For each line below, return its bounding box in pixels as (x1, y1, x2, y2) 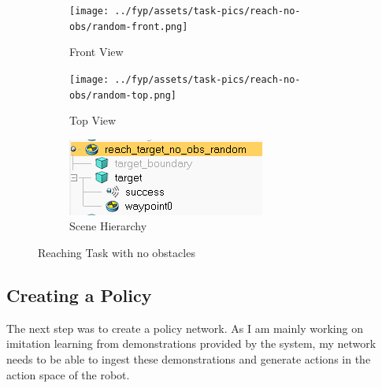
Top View (69, 112, 117, 129)
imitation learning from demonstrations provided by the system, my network (6, 335, 376, 352)
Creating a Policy (6, 282, 152, 307)
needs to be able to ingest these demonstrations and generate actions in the (6, 350, 371, 367)
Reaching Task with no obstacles (38, 244, 195, 260)
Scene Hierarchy (69, 218, 147, 234)
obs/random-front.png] (69, 21, 188, 32)
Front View (69, 43, 124, 60)
